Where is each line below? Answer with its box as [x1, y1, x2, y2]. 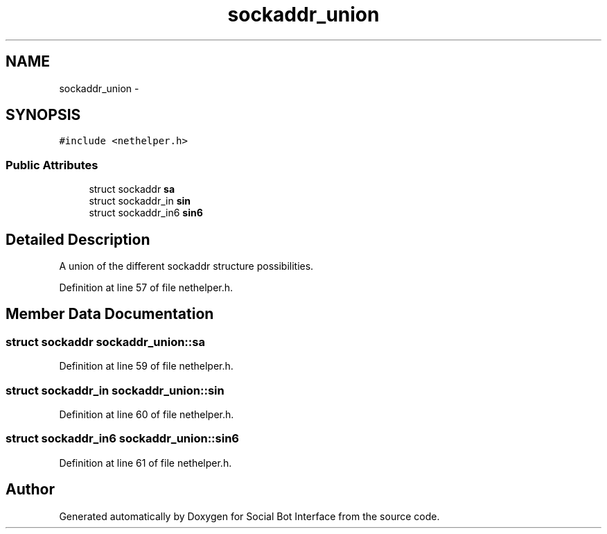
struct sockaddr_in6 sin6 [89, 207, 203, 219]
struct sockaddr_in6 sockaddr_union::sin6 [6, 431, 239, 446]
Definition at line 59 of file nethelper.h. [59, 360, 234, 372]
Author [6, 481, 55, 499]
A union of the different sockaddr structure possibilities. [59, 260, 314, 273]
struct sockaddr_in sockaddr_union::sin [6, 383, 225, 397]
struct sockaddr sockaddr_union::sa [6, 334, 205, 349]
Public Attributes [6, 157, 98, 172]
